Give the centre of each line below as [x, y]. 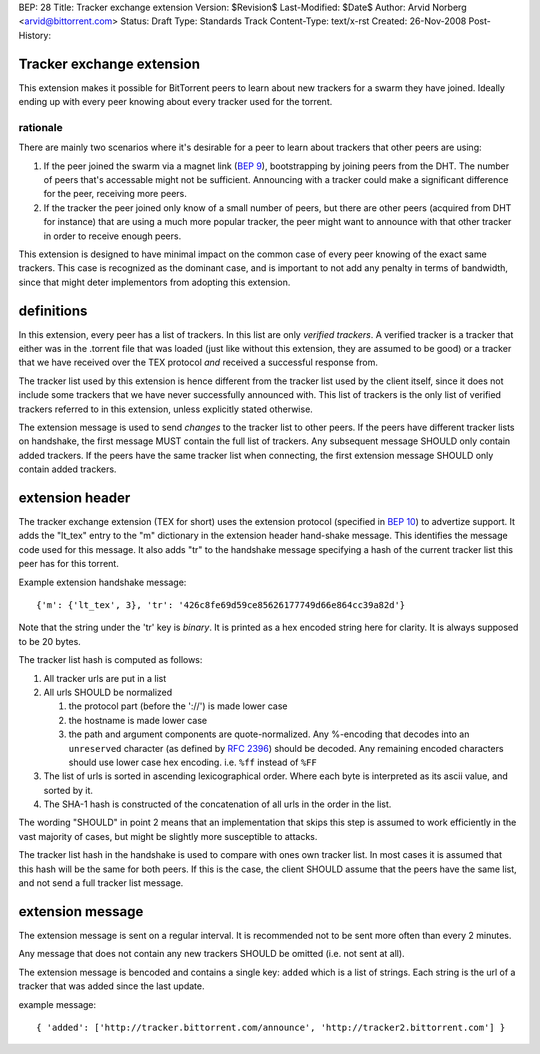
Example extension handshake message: [102, 582]
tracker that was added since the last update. [111, 986]
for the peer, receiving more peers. [115, 194]
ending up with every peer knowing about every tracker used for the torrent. [175, 102]
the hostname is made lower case [138, 720]
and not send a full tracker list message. [101, 883]
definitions [53, 310]
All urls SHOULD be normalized [108, 692]
